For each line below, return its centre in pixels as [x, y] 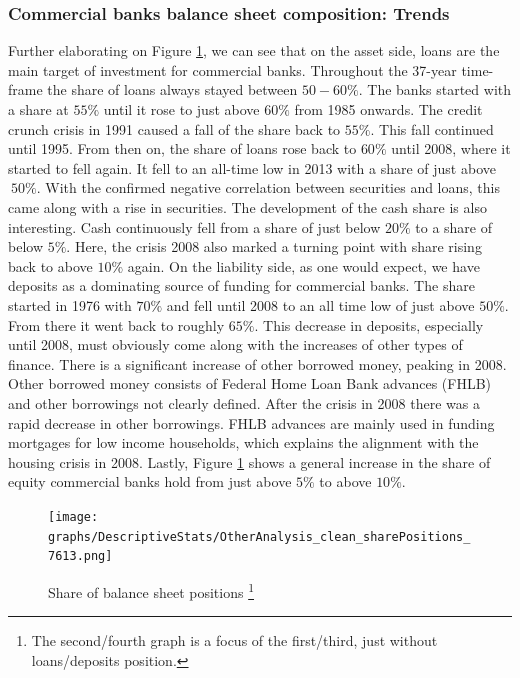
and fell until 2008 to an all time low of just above [320, 304]
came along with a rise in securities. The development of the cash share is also [247, 206]
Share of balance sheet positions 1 [151, 590]
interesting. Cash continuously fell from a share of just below [194, 226]
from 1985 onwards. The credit [388, 109]
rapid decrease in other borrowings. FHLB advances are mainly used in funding [251, 422]
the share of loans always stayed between [172, 89]
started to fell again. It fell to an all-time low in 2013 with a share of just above [252, 167]
